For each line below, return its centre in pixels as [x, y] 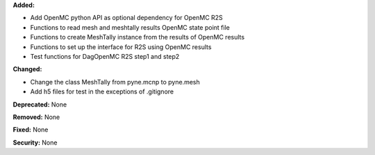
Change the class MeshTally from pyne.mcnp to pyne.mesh [115, 82]
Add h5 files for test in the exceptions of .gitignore [102, 92]
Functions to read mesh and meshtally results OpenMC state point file [130, 27]
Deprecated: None [40, 104]
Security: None [35, 143]
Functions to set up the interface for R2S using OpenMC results [121, 47]
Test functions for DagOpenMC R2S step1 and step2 [105, 56]
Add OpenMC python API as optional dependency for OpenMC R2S [127, 18]
